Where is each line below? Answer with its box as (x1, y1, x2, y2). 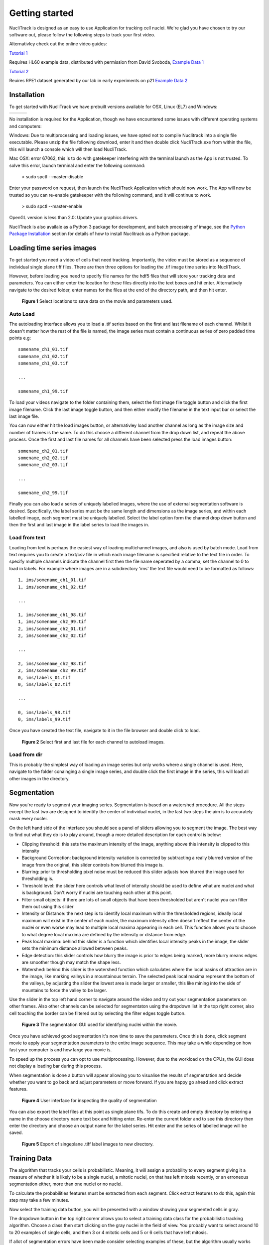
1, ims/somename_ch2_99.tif (18, 619, 87, 624)
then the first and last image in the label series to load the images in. (9, 522, 149, 528)
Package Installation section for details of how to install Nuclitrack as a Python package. (9, 231, 190, 237)
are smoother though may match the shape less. (21, 959, 122, 966)
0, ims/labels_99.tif (18, 716, 71, 722)
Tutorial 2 (9, 68, 29, 74)
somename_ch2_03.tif (18, 462, 68, 468)
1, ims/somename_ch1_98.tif (18, 612, 87, 618)
